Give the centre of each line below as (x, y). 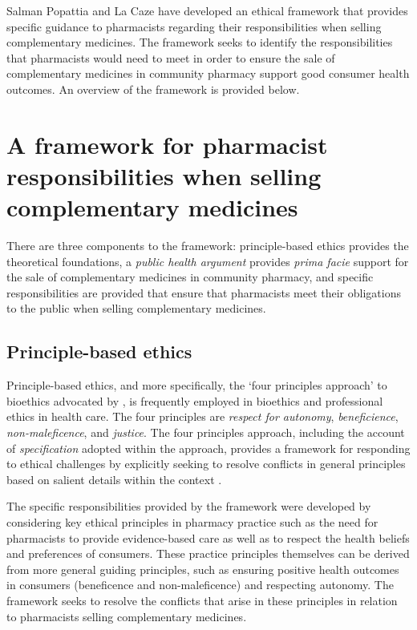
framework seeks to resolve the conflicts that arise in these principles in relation (202, 600)
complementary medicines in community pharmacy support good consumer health (208, 73)
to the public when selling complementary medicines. (136, 308)
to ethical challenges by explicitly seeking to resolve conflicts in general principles (206, 464)
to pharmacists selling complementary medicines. (127, 616)
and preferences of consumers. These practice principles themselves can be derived (208, 553)
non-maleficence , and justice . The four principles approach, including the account (206, 432)
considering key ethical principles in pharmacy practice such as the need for (192, 521)
